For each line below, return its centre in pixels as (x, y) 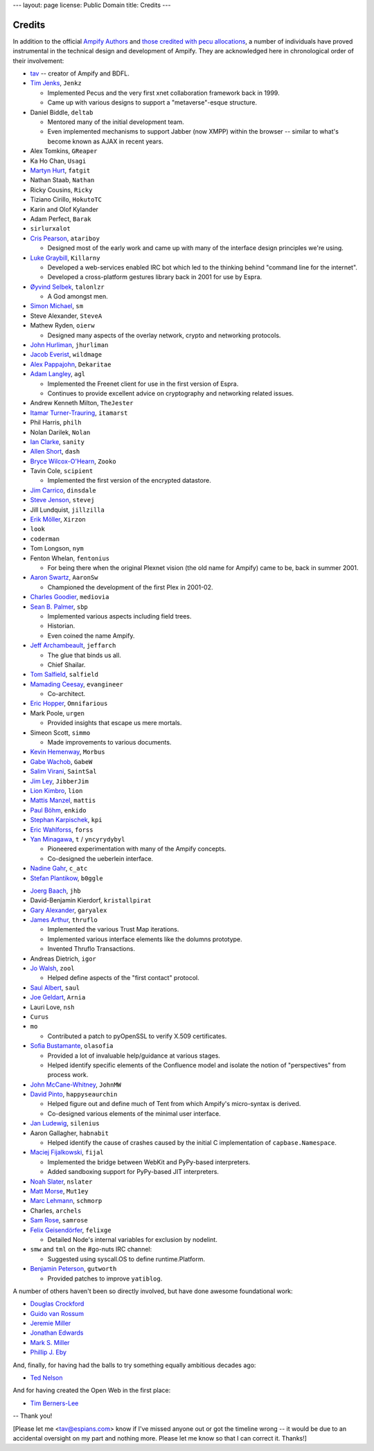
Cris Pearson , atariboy (65, 238)
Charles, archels (56, 1210)
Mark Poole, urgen (57, 713)
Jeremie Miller (51, 1324)
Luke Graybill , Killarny (65, 258)
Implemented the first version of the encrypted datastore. (129, 481)
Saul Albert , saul (55, 988)
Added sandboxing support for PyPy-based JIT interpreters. (133, 1172)
